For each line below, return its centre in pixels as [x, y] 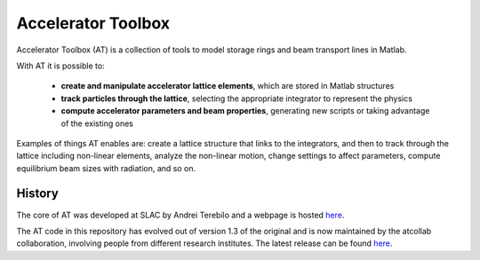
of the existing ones [97, 123]
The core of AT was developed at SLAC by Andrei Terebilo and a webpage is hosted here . [180, 215]
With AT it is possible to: [61, 66]
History [38, 194]
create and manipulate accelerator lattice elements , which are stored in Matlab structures [228, 86]
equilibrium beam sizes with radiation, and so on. [106, 168]
